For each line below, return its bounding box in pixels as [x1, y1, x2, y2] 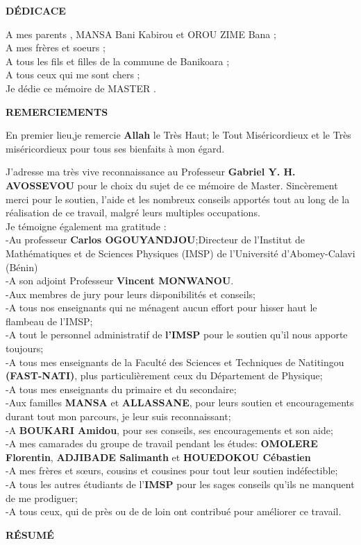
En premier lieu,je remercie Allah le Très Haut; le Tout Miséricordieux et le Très [6, 128, 351, 142]
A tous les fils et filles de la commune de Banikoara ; [6, 53, 230, 68]
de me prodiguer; [6, 490, 78, 505]
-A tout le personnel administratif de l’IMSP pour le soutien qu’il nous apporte [6, 327, 348, 342]
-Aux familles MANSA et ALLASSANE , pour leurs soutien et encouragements [6, 395, 354, 410]
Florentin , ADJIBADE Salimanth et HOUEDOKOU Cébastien [6, 449, 311, 464]
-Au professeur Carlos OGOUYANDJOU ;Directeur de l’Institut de [6, 232, 305, 247]
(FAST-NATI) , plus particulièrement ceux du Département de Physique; [6, 368, 323, 383]
